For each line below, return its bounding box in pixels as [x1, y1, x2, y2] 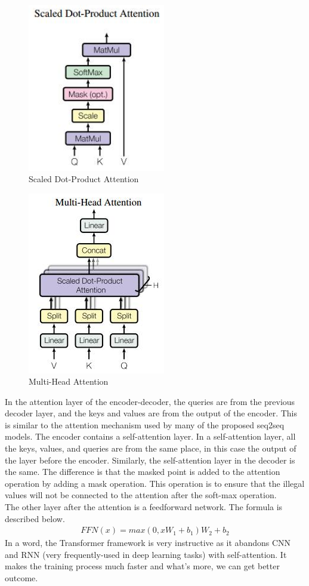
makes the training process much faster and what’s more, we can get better [5, 560, 280, 572]
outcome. [5, 572, 38, 584]
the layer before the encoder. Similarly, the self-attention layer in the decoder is [5, 453, 295, 466]
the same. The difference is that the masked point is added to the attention [5, 465, 280, 478]
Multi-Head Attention [29, 375, 109, 388]
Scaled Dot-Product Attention [29, 173, 139, 185]
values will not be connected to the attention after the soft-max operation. [5, 489, 277, 501]
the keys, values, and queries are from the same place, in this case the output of [5, 442, 296, 455]
